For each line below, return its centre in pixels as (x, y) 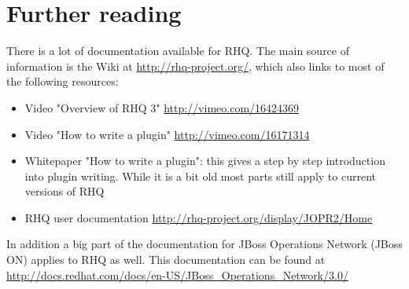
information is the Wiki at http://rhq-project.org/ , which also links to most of (195, 66)
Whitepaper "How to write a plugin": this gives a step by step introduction (205, 161)
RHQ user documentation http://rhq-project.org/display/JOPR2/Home (199, 217)
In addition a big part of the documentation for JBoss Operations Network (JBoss (204, 244)
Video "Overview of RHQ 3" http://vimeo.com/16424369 (162, 107)
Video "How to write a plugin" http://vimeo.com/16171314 (167, 134)
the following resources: (63, 81)
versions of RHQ (64, 191)
